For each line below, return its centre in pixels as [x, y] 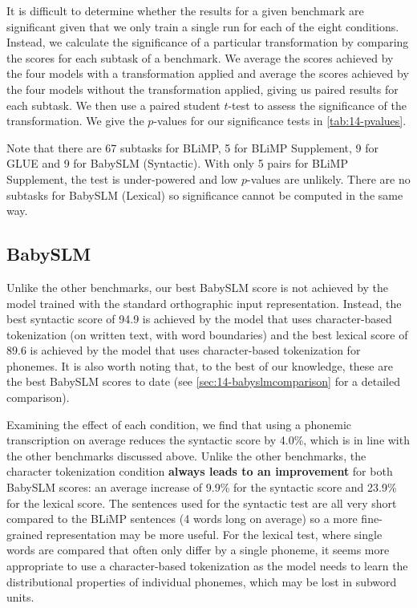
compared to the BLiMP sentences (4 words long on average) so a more [182, 519]
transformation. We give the [75, 121]
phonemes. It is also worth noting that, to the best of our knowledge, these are [200, 365]
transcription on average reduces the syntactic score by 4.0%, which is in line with [208, 440]
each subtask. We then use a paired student [113, 105]
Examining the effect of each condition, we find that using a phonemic [179, 424]
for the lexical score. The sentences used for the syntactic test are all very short [202, 503]
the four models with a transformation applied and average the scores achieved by [208, 73]
